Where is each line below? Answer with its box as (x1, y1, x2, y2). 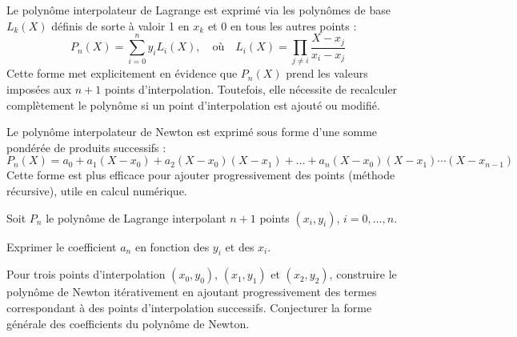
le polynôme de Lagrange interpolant (46, 209, 226, 226)
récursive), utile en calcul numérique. (6, 182, 187, 199)
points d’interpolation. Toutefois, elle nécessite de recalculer (104, 81, 398, 97)
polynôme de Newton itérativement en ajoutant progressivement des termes (6, 283, 377, 300)
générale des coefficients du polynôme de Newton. (6, 315, 250, 331)
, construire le (329, 266, 397, 283)
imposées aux (6, 81, 72, 97)
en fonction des (134, 238, 210, 255)
